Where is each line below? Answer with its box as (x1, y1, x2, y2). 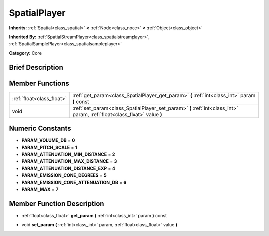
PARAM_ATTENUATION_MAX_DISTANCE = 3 (21, 158, 117, 164)
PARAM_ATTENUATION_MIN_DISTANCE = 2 (21, 151, 115, 157)
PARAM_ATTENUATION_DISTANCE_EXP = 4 (21, 165, 116, 171)
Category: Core (9, 50, 42, 56)
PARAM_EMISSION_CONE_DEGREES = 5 (21, 172, 107, 178)
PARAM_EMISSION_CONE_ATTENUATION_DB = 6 (21, 179, 127, 185)
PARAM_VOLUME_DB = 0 (21, 137, 75, 143)
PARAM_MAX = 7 (21, 186, 59, 192)
